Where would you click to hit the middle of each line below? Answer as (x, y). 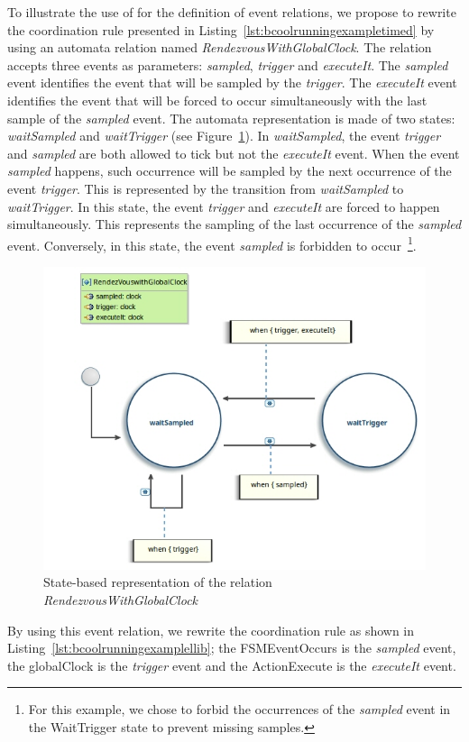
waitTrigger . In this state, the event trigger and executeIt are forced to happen (224, 206)
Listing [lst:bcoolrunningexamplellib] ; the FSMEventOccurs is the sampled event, (232, 648)
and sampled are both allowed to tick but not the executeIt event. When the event (234, 153)
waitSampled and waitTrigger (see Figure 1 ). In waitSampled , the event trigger (224, 136)
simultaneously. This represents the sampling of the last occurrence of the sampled (234, 224)
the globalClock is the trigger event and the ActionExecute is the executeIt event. (232, 665)
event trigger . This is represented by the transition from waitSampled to (206, 188)
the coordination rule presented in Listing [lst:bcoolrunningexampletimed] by (221, 29)
